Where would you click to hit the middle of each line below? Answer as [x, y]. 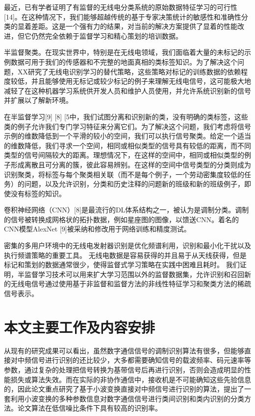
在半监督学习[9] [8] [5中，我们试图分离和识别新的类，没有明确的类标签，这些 [126, 116]
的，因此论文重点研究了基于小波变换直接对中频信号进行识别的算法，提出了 [124, 389]
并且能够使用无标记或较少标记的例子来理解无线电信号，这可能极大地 [141, 81]
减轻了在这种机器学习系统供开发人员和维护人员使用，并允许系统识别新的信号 [127, 90]
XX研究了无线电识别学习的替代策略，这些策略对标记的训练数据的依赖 [129, 71]
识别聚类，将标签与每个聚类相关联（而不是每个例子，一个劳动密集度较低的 [124, 174]
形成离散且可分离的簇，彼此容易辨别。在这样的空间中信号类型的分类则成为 [131, 164]
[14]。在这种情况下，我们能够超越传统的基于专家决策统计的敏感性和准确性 [123, 16]
